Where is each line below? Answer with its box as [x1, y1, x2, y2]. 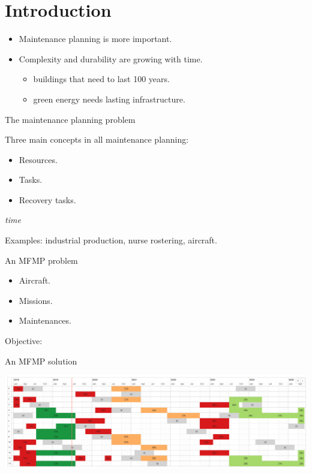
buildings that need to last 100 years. [33, 73, 170, 85]
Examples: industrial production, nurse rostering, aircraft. [5, 234, 217, 246]
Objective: [5, 335, 43, 347]
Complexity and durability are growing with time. [19, 52, 203, 65]
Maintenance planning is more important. [19, 32, 172, 45]
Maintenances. [19, 314, 71, 327]
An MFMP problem [5, 254, 78, 266]
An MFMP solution [5, 354, 77, 367]
